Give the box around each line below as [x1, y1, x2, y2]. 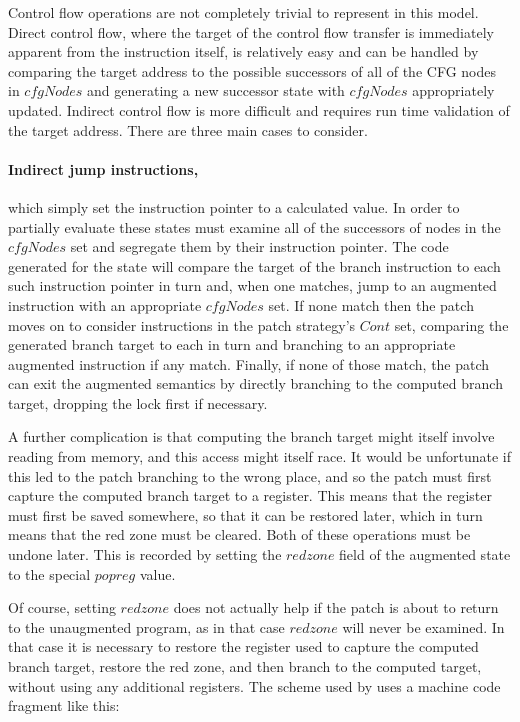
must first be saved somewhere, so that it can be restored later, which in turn [8, 504, 483, 525]
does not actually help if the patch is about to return [173, 597, 499, 618]
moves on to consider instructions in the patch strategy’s [8, 314, 356, 335]
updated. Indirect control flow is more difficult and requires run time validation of [8, 99, 510, 120]
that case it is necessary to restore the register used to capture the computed [8, 636, 479, 657]
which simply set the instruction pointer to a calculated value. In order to [8, 196, 460, 217]
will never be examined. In [342, 616, 505, 637]
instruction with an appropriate [8, 294, 202, 315]
